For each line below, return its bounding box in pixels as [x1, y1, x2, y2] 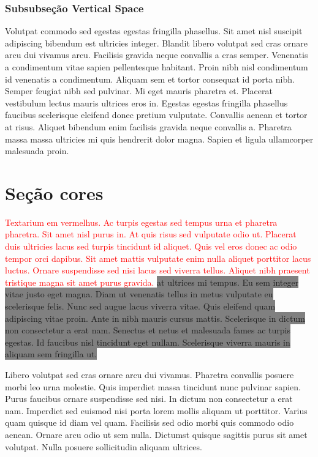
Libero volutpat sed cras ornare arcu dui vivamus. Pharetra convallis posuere [5, 368, 294, 381]
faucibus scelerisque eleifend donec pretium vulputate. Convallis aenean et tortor [5, 108, 308, 121]
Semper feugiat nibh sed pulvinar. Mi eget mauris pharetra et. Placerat [5, 84, 273, 97]
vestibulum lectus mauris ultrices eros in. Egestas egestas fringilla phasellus [5, 96, 288, 109]
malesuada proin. [5, 144, 69, 157]
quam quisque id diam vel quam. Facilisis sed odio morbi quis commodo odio [5, 416, 294, 429]
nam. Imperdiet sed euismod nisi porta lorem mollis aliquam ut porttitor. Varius [5, 404, 308, 417]
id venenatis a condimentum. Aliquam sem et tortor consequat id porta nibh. [5, 72, 295, 85]
